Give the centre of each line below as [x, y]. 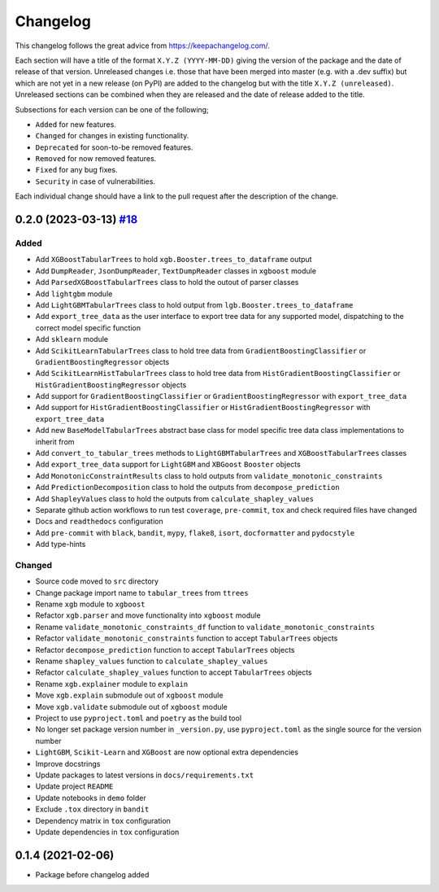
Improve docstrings [68, 763]
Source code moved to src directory [97, 581]
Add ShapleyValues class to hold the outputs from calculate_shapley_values [175, 498]
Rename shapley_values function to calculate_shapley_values [152, 661]
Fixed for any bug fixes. [76, 170]
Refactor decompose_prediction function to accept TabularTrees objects [165, 649]
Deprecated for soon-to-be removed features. [114, 147]
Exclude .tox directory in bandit [92, 809]
